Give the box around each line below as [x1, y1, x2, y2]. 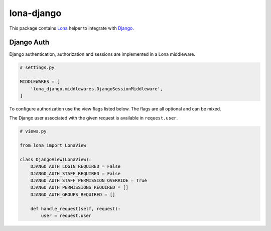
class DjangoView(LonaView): [20, 156, 92, 162]
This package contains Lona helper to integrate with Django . [9, 25, 134, 31]
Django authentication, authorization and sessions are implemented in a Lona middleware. [9, 51, 196, 57]
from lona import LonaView [20, 143, 86, 148]
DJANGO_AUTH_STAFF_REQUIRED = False [30, 171, 120, 176]
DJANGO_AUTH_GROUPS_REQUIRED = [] [30, 191, 115, 197]
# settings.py [20, 65, 55, 70]
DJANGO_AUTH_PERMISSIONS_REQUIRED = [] [30, 185, 129, 190]
